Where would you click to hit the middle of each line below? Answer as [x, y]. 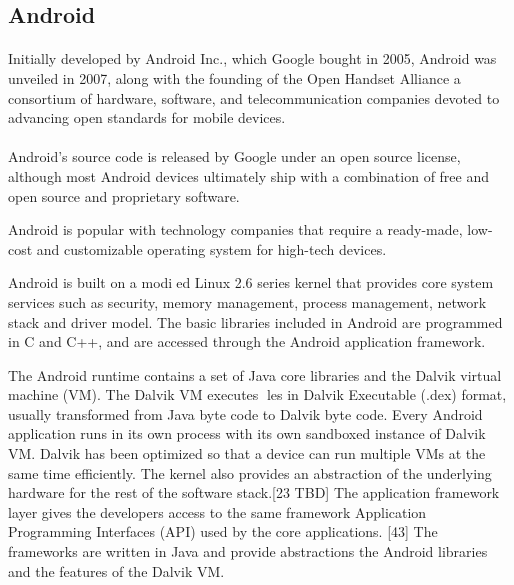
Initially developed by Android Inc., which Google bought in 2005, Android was [252, 58]
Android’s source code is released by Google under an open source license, [234, 156]
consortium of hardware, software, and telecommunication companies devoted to [254, 97]
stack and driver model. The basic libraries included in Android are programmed [255, 321]
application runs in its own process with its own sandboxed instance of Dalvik [247, 433]
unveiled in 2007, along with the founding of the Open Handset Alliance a [234, 77]
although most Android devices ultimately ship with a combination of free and [249, 175]
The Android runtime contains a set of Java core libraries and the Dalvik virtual [255, 374]
